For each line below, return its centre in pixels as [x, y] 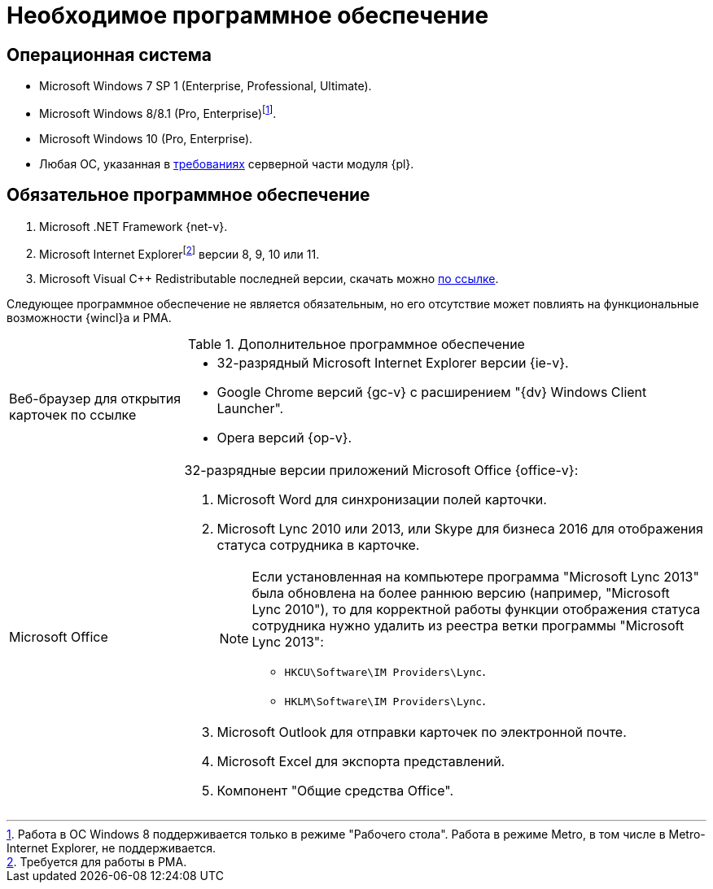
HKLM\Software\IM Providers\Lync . [385, 701]
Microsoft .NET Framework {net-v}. [133, 226]
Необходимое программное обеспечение [248, 15]
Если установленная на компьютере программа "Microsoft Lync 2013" [475, 577]
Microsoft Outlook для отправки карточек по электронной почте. [422, 732]
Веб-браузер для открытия [95, 399]
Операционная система [109, 54]
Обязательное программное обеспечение [188, 195]
